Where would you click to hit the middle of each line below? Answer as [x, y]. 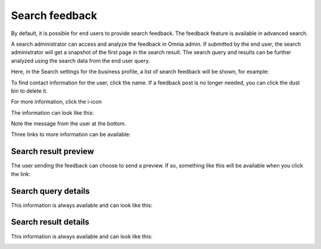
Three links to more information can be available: [71, 134]
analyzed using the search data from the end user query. [81, 61]
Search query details [51, 191]
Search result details [50, 222]
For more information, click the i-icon [56, 102]
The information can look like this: [53, 112]
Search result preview [53, 152]
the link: [21, 174]
